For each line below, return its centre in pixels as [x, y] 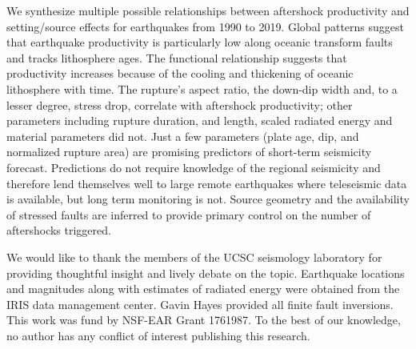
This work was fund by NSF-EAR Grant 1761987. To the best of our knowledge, [204, 320]
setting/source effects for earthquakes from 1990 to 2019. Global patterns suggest [206, 26]
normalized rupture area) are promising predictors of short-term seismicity [189, 152]
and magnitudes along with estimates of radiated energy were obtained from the [203, 289]
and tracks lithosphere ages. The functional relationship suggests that [177, 57]
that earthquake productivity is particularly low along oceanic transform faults [200, 42]
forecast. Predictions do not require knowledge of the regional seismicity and [194, 167]
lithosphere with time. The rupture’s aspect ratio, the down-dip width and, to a [202, 88]
